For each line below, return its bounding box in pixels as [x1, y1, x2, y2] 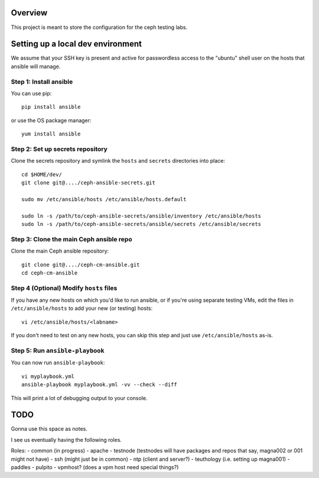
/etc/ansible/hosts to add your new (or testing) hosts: [11, 305, 153, 312]
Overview [11, 8, 48, 18]
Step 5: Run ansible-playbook [11, 347, 105, 354]
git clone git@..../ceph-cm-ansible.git [21, 261, 140, 268]
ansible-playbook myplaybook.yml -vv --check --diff [21, 382, 177, 388]
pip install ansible [21, 104, 81, 111]
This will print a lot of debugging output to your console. [11, 394, 148, 402]
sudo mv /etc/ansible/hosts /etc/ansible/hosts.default [21, 196, 187, 202]
